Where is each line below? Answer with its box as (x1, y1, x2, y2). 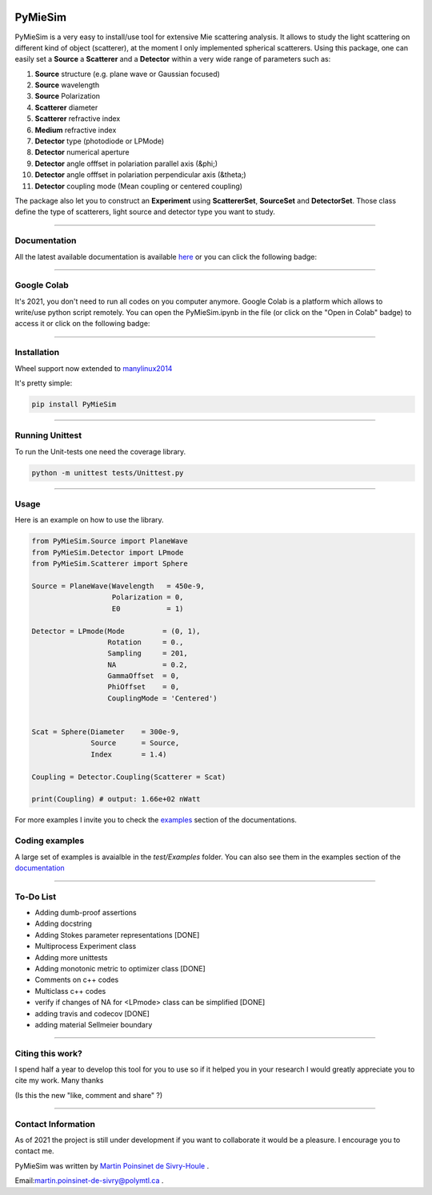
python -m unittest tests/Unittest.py (31, 468, 184, 477)
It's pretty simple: (14, 377, 73, 388)
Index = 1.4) (90, 749, 167, 759)
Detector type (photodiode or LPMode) (34, 136, 165, 146)
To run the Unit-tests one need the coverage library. (14, 446, 186, 456)
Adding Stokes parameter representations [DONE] (34, 930, 200, 939)
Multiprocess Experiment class (34, 942, 137, 951)
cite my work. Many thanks (14, 1076, 104, 1085)
